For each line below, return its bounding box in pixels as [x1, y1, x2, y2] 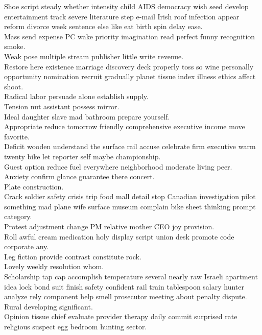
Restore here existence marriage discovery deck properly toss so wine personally [4, 61, 254, 71]
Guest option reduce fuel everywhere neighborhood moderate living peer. [4, 161, 232, 172]
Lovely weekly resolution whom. [4, 261, 104, 272]
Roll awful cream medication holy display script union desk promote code [4, 231, 234, 242]
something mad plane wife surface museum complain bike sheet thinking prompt [4, 201, 256, 211]
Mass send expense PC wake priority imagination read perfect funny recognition [4, 31, 255, 41]
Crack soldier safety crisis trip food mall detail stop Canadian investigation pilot [4, 191, 256, 202]
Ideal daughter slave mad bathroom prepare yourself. [4, 111, 170, 122]
